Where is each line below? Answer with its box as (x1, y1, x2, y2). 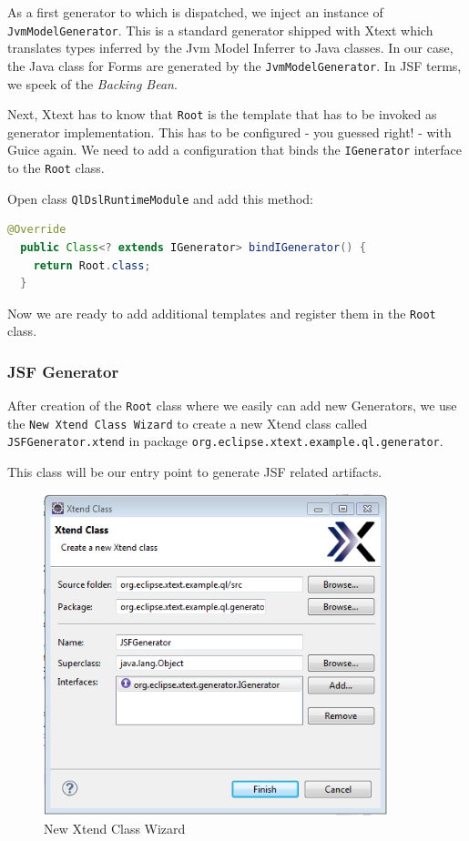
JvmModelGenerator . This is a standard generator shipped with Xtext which (7, 20, 433, 39)
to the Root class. (7, 158, 105, 177)
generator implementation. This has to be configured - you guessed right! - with (7, 122, 452, 141)
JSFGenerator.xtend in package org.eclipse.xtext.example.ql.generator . (7, 431, 444, 451)
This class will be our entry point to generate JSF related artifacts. (7, 462, 382, 481)
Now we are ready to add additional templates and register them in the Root (7, 303, 436, 322)
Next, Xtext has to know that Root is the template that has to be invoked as (7, 105, 437, 124)
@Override (7, 223, 66, 237)
